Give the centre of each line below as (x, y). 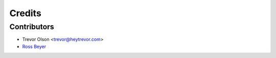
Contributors (32, 27)
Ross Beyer (34, 46)
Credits (26, 13)
